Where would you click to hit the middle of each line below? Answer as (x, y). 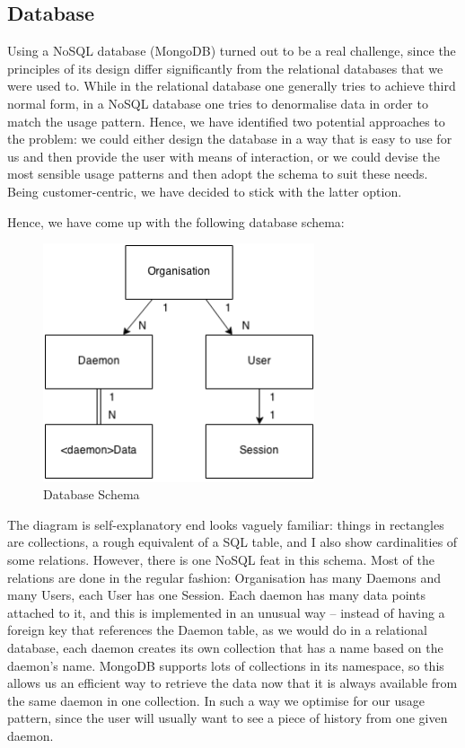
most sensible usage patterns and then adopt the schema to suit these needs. (218, 174)
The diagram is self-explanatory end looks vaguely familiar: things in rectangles (226, 524)
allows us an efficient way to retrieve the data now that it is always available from (232, 683)
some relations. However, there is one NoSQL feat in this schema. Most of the (221, 560)
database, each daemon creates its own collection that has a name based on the (225, 648)
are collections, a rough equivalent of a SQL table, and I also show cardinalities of (232, 542)
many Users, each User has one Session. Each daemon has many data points (216, 595)
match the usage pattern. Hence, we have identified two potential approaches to (226, 121)
